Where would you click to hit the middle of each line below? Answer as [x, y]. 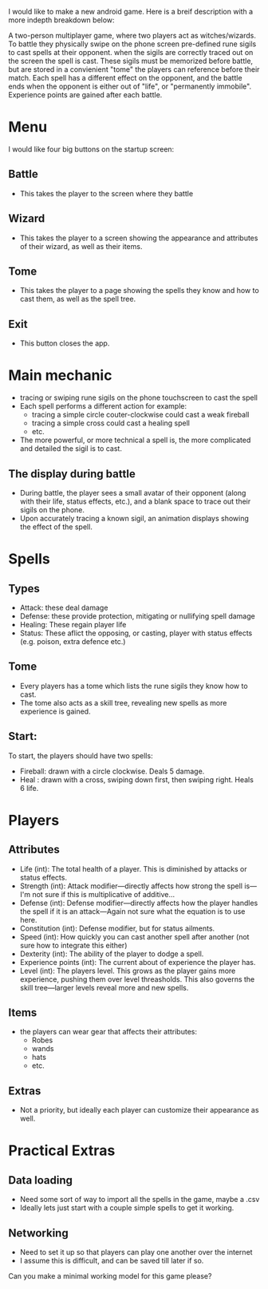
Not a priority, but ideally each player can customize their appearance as [139, 1110]
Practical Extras [62, 1151]
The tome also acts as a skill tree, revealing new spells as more [123, 702]
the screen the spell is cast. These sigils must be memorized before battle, [131, 61]
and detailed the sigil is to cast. [71, 449]
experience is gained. [55, 711]
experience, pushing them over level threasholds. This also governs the [137, 979]
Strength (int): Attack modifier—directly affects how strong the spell [131, 886]
